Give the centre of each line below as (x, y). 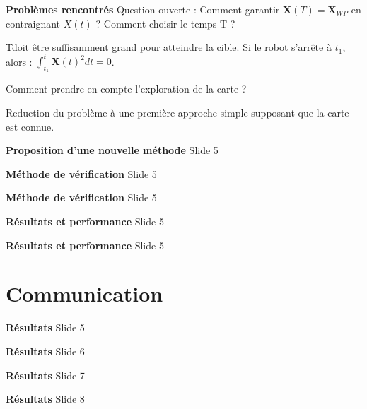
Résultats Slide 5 (45, 327)
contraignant (33, 23)
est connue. (30, 126)
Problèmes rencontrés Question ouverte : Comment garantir (143, 9)
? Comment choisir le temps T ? (165, 23)
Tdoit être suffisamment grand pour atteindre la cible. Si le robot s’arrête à (169, 47)
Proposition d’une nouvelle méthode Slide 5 (112, 150)
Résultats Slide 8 (45, 399)
